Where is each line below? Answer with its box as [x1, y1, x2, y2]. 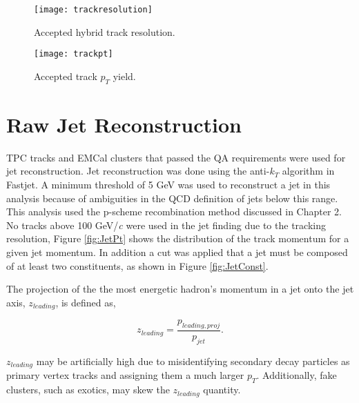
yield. [113, 68, 136, 83]
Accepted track [34, 68, 97, 83]
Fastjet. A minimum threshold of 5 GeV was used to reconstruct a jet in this [6, 177, 331, 192]
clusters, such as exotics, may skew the [6, 382, 170, 397]
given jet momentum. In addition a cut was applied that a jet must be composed [6, 244, 348, 259]
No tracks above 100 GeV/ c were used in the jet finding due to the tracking [6, 217, 326, 232]
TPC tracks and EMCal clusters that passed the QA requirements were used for [6, 150, 346, 164]
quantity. [203, 382, 241, 397]
